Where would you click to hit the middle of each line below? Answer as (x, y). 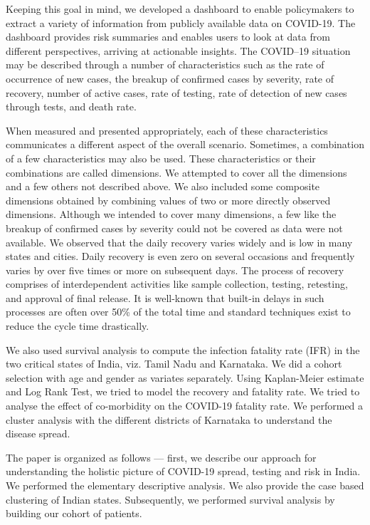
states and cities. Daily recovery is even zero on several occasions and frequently (180, 256)
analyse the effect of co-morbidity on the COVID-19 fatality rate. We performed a (185, 406)
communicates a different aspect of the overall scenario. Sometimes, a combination (185, 144)
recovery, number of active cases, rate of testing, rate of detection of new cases (176, 92)
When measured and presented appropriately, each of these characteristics (167, 130)
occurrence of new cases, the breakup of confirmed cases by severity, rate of (170, 78)
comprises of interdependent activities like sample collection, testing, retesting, (177, 284)
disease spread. (38, 433)
